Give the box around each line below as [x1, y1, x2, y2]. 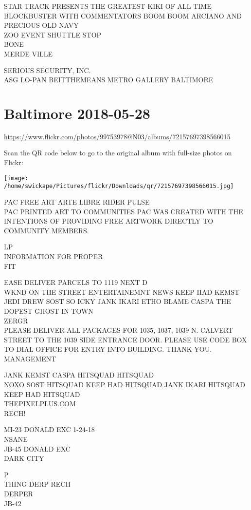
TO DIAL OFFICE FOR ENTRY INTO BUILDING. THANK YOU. [4, 344, 212, 354]
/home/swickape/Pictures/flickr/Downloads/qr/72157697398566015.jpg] [4, 183, 234, 190]
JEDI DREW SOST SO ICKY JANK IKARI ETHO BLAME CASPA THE [4, 296, 231, 306]
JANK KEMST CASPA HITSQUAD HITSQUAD [4, 370, 154, 380]
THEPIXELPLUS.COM [4, 398, 76, 409]
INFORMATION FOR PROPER [4, 251, 103, 261]
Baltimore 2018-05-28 [4, 103, 150, 123]
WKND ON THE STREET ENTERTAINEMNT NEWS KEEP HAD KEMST [4, 286, 240, 297]
